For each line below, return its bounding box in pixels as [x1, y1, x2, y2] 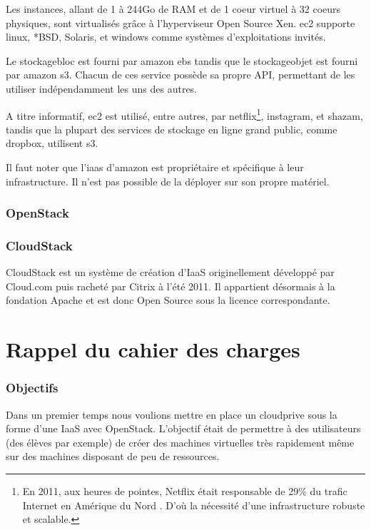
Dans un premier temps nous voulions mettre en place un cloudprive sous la [6, 407, 337, 422]
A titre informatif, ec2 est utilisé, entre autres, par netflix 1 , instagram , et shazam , [6, 106, 363, 123]
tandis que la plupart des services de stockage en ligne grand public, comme [6, 121, 337, 136]
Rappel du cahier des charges [6, 335, 300, 364]
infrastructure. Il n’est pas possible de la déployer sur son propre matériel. [6, 173, 330, 188]
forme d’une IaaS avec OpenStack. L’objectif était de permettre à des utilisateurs [6, 421, 361, 436]
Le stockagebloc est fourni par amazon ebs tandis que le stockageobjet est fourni [6, 53, 358, 68]
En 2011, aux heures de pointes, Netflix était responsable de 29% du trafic [22, 484, 347, 498]
